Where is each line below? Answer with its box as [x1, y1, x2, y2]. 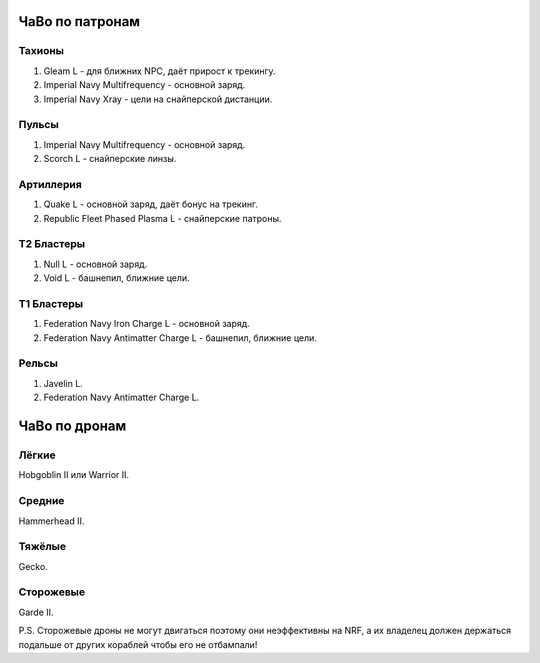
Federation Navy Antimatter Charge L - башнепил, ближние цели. [43, 331, 317, 344]
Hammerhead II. [18, 515, 85, 527]
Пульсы [18, 118, 59, 132]
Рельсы [18, 356, 59, 370]
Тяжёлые [18, 540, 67, 554]
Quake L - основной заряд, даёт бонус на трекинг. [43, 198, 259, 210]
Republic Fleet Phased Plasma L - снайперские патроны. [43, 212, 282, 224]
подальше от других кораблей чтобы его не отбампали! [18, 638, 258, 650]
